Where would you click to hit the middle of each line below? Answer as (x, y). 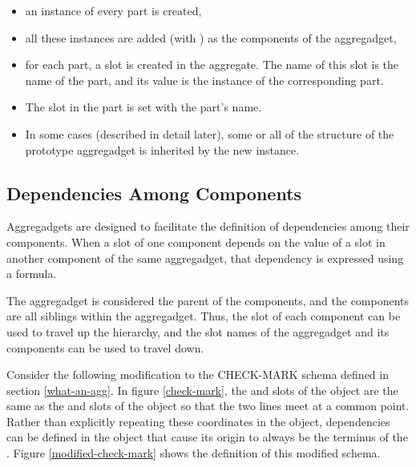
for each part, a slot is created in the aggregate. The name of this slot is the (212, 64)
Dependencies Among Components (154, 193)
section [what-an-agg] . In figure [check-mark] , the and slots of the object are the (202, 390)
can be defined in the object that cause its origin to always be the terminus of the (207, 437)
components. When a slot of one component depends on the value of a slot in (196, 242)
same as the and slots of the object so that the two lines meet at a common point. (208, 406)
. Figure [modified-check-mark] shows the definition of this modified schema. (194, 453)
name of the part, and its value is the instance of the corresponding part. (204, 80)
